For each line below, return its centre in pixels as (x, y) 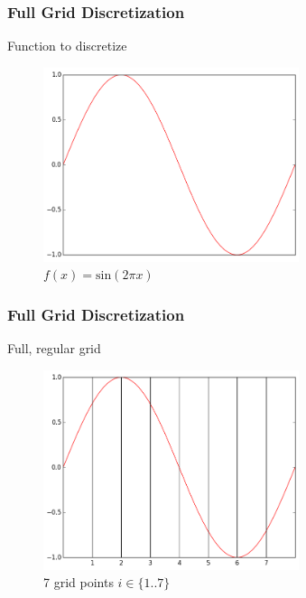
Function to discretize (67, 46)
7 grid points (79, 582)
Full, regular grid (54, 348)
